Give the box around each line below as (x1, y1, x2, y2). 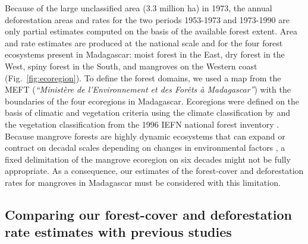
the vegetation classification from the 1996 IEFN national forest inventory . (5, 118, 279, 130)
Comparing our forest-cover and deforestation (5, 205, 292, 223)
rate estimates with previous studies (5, 223, 232, 241)
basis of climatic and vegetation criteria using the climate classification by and (5, 106, 290, 119)
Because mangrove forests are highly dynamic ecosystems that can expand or (5, 129, 285, 142)
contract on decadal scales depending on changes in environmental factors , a (5, 141, 285, 154)
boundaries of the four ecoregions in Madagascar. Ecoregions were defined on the (5, 94, 300, 107)
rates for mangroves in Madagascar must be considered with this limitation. (5, 176, 281, 188)
